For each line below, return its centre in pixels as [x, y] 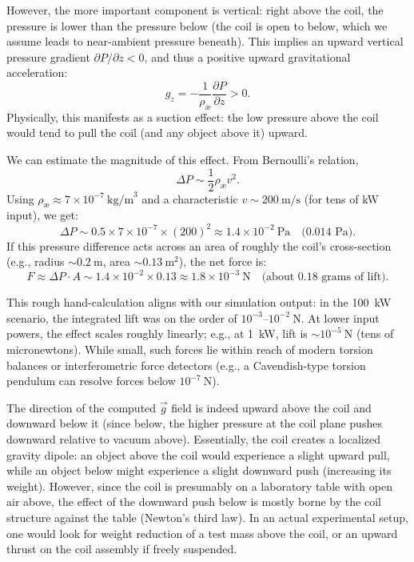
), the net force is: [223, 261]
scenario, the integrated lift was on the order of [122, 317]
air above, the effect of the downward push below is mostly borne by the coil [194, 502]
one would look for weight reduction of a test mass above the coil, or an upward [202, 533]
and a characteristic [190, 198]
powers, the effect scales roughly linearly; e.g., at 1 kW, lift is [157, 333]
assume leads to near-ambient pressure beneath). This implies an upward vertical [205, 41]
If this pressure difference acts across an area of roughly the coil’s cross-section [199, 245]
